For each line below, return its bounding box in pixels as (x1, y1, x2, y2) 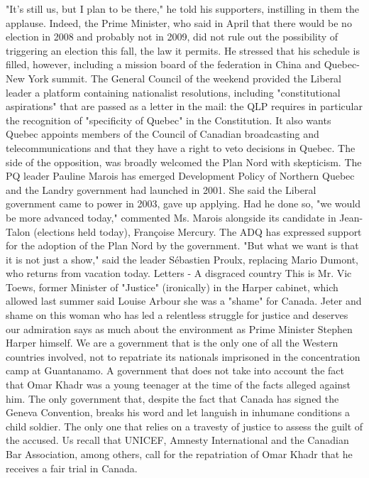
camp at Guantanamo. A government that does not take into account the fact (6, 363, 344, 378)
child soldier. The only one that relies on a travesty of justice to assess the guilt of (6, 418, 363, 433)
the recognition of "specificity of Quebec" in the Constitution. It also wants (6, 112, 331, 127)
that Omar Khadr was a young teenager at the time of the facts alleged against (6, 377, 351, 392)
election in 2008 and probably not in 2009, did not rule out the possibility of (6, 29, 338, 44)
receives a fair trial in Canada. (6, 460, 138, 475)
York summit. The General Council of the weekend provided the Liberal (28, 70, 342, 85)
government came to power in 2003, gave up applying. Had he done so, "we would (6, 196, 361, 211)
